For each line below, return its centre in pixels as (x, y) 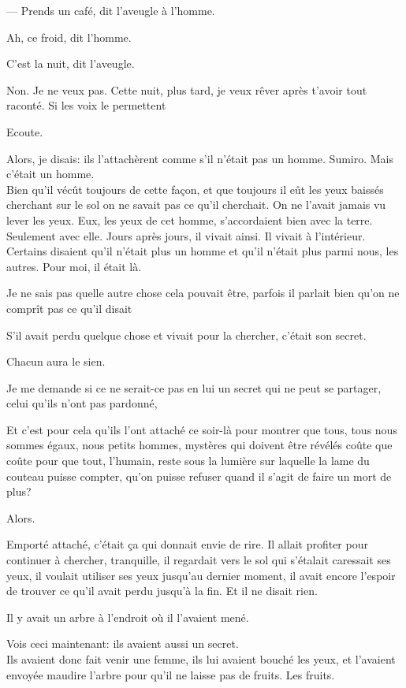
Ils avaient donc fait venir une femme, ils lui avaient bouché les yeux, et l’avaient (201, 659)
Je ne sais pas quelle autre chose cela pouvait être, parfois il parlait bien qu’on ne (203, 293)
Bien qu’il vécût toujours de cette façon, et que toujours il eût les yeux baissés (195, 189)
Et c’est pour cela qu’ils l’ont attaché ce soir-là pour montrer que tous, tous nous (202, 429)
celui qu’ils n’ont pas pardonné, (82, 403)
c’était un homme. (50, 174)
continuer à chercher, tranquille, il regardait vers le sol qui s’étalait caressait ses (199, 560)
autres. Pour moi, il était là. (74, 266)
